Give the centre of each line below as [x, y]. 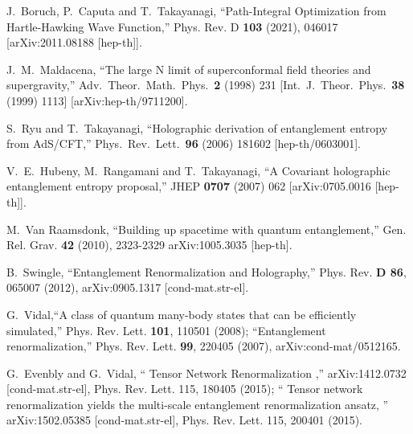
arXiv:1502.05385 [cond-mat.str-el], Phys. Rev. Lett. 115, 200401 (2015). [184, 420]
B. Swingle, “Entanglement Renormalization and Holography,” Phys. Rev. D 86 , [206, 271]
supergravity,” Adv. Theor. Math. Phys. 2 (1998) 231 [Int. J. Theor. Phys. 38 [206, 85]
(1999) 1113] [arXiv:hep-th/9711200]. [97, 100]
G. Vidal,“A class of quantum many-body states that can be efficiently [182, 314]
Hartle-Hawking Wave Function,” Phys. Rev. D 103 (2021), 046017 [172, 26]
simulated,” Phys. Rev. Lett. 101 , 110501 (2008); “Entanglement [166, 330]
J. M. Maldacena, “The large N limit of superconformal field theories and [189, 69]
